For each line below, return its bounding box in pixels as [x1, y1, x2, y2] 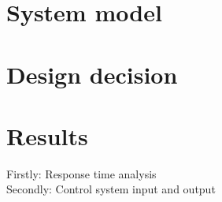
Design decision [6, 58, 178, 90]
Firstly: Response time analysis [6, 165, 157, 181]
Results [6, 119, 88, 151]
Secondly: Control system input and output [6, 181, 216, 197]
